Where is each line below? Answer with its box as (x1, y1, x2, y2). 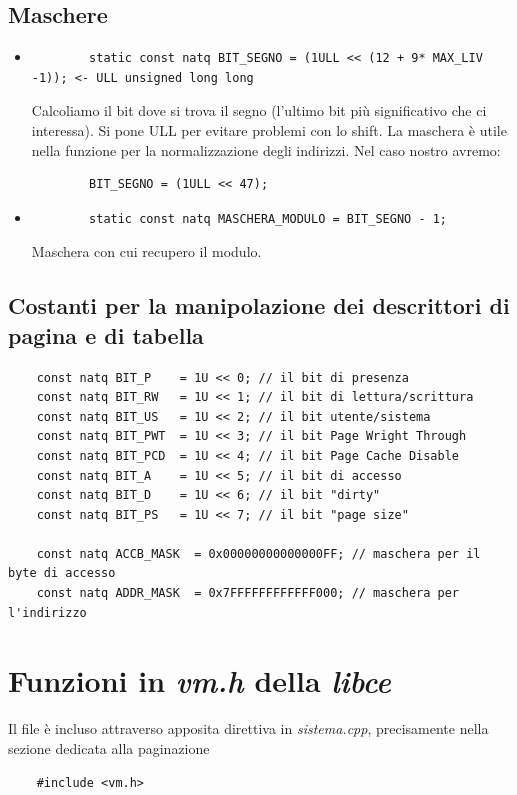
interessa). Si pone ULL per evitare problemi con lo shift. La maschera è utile (31, 119, 507, 140)
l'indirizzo (8, 605, 87, 620)
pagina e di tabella (8, 319, 204, 350)
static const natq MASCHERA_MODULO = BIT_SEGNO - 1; (89, 211, 448, 226)
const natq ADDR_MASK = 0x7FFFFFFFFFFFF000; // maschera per (36, 586, 460, 601)
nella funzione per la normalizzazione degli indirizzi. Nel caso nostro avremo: (31, 139, 501, 160)
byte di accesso (8, 566, 116, 581)
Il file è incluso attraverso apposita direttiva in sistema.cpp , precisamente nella (8, 718, 489, 739)
